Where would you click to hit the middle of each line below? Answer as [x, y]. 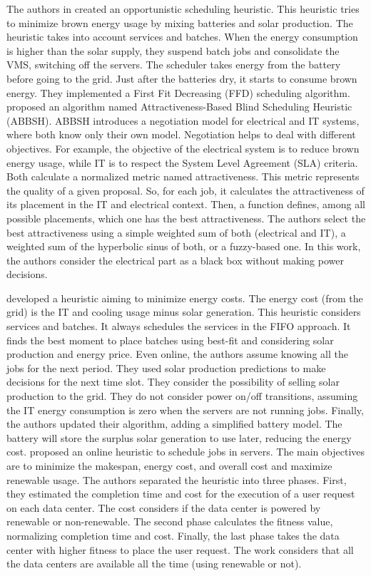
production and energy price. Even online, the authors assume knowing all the [177, 354]
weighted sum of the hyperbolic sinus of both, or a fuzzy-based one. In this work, [184, 246]
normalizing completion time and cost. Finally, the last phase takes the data [173, 535]
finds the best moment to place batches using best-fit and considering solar [170, 340]
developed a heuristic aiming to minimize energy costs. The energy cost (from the [185, 298]
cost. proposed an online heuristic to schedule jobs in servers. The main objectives [186, 452]
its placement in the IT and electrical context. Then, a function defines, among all [186, 204]
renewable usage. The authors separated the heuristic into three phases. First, [177, 479]
